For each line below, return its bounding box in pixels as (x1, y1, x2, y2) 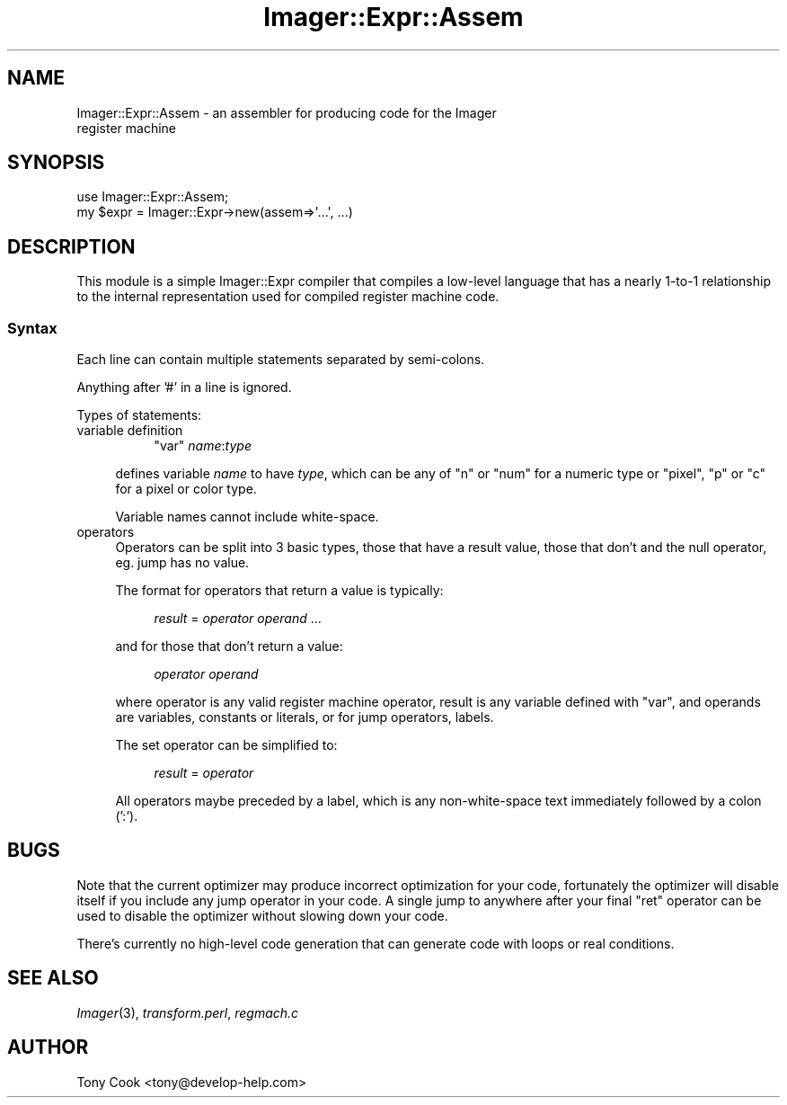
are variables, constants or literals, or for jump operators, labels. (115, 709, 494, 726)
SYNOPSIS (7, 151, 105, 174)
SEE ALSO (7, 967, 99, 990)
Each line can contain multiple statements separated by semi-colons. (76, 352, 485, 368)
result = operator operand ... (154, 610, 322, 627)
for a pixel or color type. (115, 481, 257, 497)
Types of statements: (76, 407, 202, 423)
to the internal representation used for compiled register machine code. (76, 289, 500, 305)
